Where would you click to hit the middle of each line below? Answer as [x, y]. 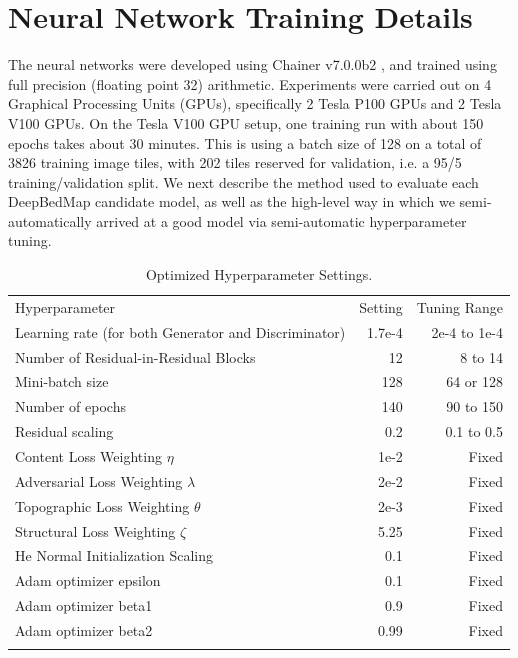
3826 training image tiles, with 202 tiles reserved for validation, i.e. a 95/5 [235, 162]
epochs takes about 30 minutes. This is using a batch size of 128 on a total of [245, 142]
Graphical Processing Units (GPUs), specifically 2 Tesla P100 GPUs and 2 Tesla [255, 103]
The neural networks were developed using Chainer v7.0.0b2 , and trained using [252, 64]
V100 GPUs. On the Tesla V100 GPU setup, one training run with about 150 [246, 122]
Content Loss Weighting [88, 455]
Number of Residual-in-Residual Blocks [135, 356]
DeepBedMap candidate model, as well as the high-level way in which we [231, 201]
